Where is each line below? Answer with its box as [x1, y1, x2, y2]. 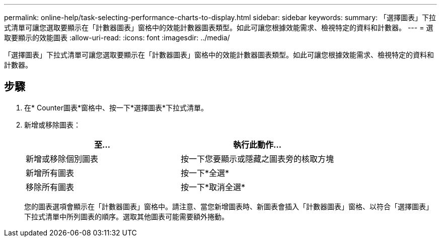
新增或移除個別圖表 [26, 153, 99, 164]
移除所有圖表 [26, 182, 75, 192]
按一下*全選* [181, 167, 230, 178]
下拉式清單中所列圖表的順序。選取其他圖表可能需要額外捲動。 [24, 212, 229, 221]
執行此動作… [233, 139, 282, 150]
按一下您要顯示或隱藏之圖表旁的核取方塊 [181, 153, 334, 164]
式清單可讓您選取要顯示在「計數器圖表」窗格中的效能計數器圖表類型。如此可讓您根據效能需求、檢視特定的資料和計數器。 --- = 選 [4, 23, 433, 32]
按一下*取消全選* [181, 182, 246, 192]
